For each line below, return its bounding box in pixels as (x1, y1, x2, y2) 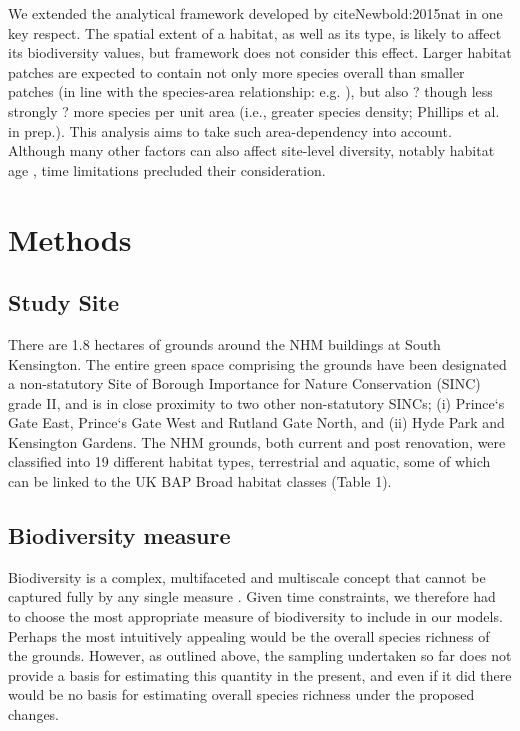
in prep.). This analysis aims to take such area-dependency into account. (8, 120, 452, 141)
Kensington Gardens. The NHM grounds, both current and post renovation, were (8, 431, 506, 452)
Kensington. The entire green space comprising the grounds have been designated (8, 353, 507, 374)
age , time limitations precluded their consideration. (8, 159, 326, 180)
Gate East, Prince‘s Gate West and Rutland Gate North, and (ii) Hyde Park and (8, 412, 505, 433)
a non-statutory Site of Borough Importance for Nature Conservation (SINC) (8, 373, 481, 394)
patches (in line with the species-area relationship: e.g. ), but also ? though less (8, 81, 493, 102)
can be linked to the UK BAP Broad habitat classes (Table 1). (8, 471, 392, 492)
